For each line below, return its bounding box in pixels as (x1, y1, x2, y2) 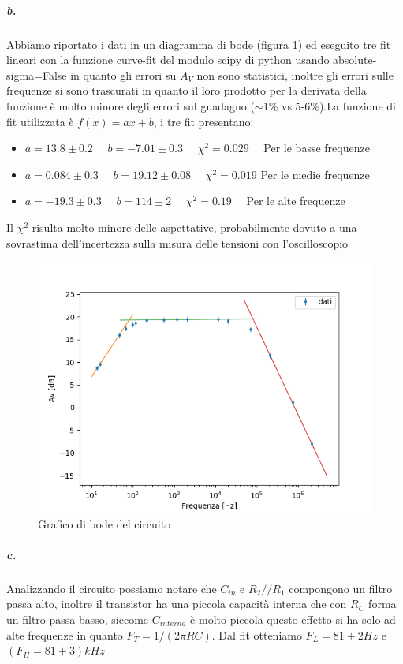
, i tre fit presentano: (153, 113, 254, 129)
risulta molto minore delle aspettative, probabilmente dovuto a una (32, 218, 357, 235)
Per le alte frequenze (246, 192, 345, 209)
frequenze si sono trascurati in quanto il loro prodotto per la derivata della (6, 82, 367, 99)
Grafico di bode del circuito (38, 515, 171, 532)
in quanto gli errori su (70, 66, 177, 83)
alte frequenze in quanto (6, 626, 123, 643)
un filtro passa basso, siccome (6, 611, 149, 628)
